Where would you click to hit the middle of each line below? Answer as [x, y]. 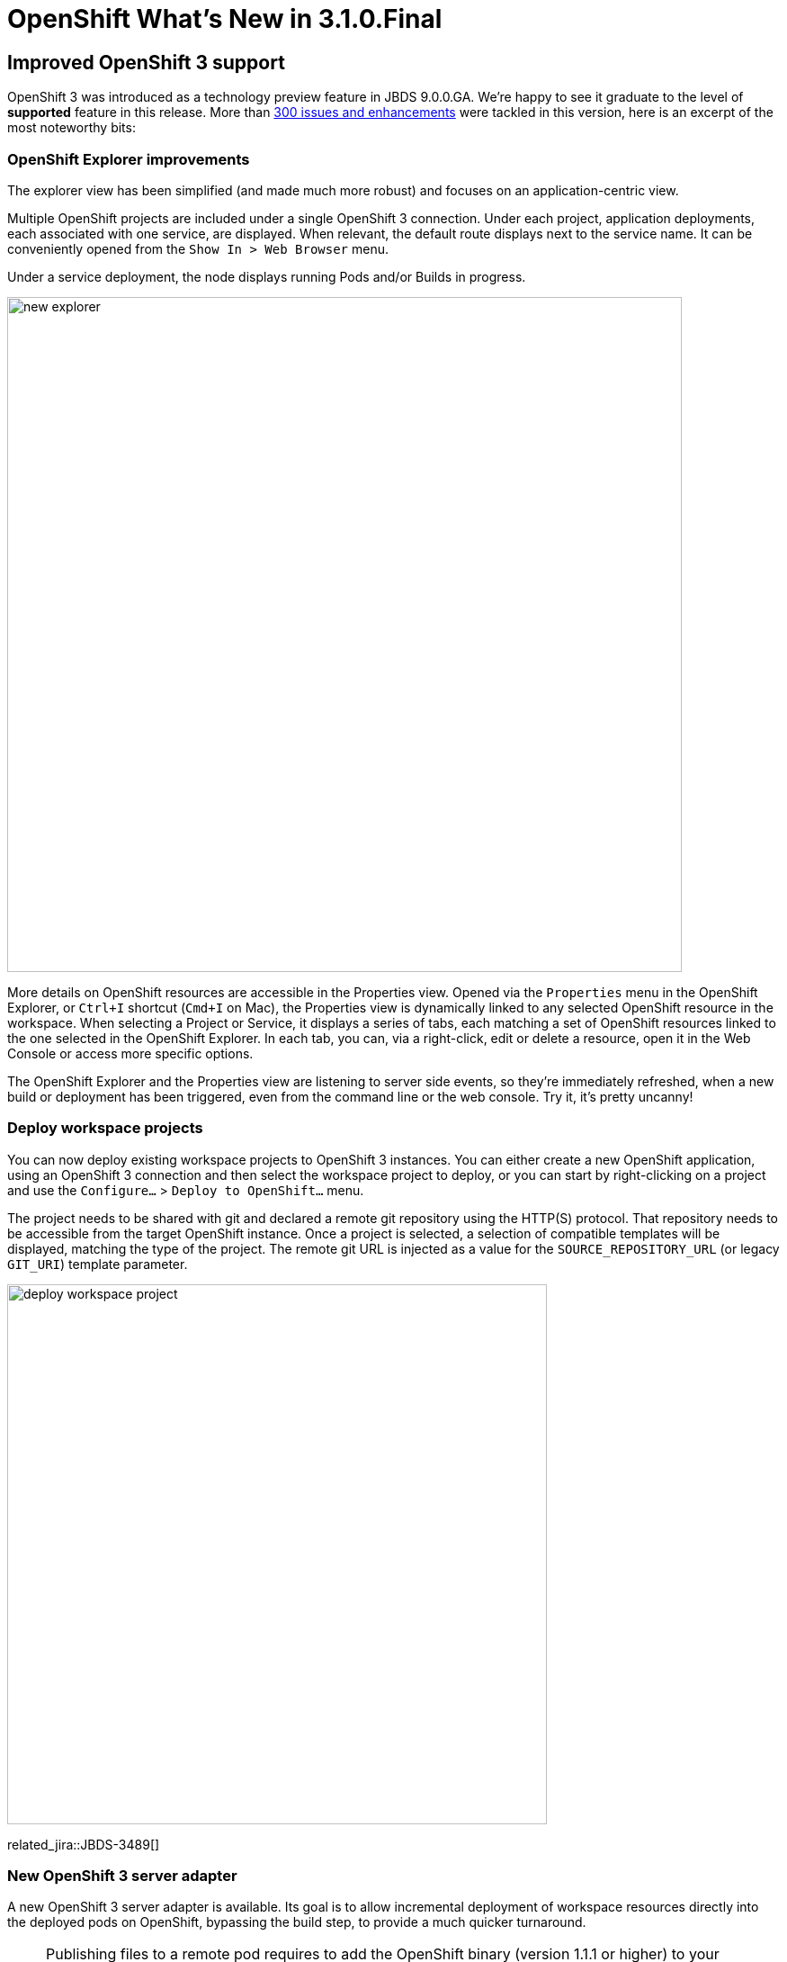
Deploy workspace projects [105, 1128]
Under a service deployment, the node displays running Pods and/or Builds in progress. [267, 276]
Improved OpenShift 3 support [146, 62]
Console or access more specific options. [130, 1053]
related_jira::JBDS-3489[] [84, 1844]
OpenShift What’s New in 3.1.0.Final [225, 19]
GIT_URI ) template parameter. [98, 1264]
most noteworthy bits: [72, 128]
